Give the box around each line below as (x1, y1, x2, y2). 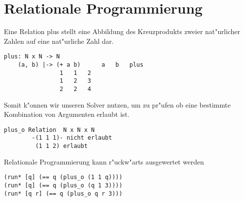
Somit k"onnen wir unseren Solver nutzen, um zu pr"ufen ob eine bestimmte (4, 99, 231, 110)
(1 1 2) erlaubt (35, 143, 88, 150)
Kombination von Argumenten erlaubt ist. (4, 109, 130, 119)
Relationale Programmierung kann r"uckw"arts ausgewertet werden (4, 156, 204, 166)
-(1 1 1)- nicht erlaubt (32, 134, 112, 142)
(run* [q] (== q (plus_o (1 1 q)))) (4, 174, 123, 181)
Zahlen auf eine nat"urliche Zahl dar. (4, 36, 114, 46)
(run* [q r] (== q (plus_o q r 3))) (4, 190, 123, 197)
